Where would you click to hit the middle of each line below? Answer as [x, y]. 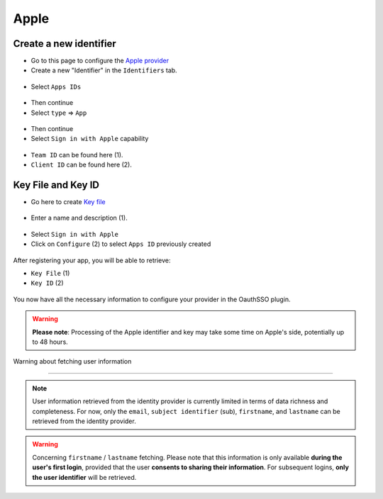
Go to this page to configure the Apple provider [100, 61]
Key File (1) [50, 274]
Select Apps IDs [56, 86]
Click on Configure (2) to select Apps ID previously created [121, 244]
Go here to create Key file [68, 202]
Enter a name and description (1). [79, 218]
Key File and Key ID [56, 185]
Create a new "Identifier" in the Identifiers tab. [104, 70]
